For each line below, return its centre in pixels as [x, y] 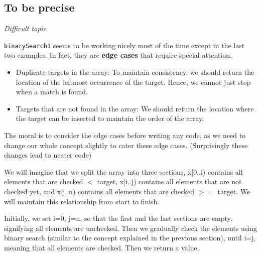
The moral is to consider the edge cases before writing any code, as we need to [125, 135]
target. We [234, 191]
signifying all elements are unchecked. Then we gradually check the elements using [130, 228]
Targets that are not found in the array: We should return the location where [135, 108]
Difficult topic [25, 28]
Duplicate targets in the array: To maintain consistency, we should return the [135, 72]
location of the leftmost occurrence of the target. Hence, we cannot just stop [133, 82]
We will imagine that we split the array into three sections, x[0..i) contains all [123, 171]
